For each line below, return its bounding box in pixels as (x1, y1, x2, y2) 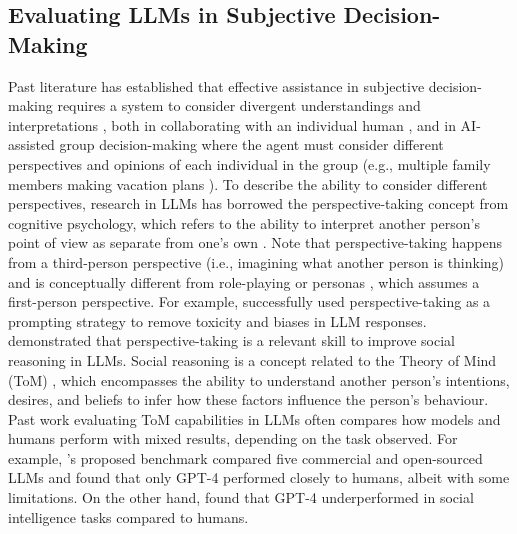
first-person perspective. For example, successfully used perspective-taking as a (8, 291, 491, 312)
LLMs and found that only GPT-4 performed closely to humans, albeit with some (8, 467, 510, 488)
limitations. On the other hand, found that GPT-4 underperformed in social (8, 487, 474, 508)
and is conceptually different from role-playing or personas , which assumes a (8, 271, 480, 292)
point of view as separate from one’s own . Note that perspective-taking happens (8, 232, 502, 253)
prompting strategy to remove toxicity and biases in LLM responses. (8, 310, 427, 331)
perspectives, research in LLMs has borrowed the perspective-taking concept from (8, 193, 509, 214)
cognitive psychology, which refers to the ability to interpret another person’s (8, 212, 480, 233)
